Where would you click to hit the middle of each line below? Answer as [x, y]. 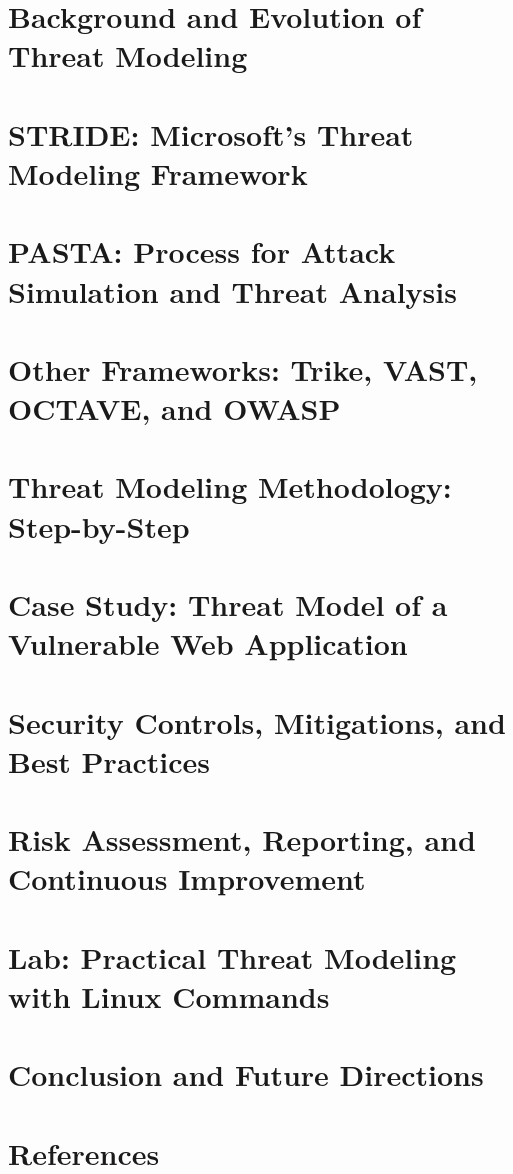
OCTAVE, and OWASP [174, 408]
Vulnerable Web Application [208, 643]
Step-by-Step [99, 525]
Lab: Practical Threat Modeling [232, 956]
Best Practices [109, 760]
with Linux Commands [169, 995]
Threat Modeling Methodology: [230, 486]
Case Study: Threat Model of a [228, 604]
